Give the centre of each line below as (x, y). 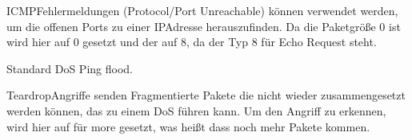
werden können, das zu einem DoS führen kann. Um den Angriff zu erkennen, (196, 110)
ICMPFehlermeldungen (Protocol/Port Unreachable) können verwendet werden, (202, 10)
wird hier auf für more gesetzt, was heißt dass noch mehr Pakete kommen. (188, 126)
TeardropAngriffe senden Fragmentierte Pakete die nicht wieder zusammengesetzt (206, 95)
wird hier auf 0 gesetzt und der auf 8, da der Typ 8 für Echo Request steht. (192, 42)
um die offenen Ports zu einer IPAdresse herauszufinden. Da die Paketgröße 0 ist (204, 26)
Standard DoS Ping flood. (70, 68)
